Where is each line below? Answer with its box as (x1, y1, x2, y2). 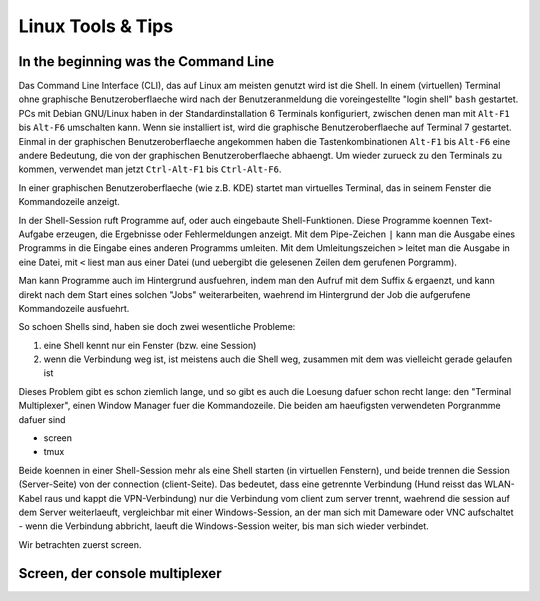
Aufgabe (18, 228, 54, 240)
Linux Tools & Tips (18, 15, 174, 37)
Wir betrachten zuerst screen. (18, 538, 142, 550)
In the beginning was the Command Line (18, 53, 275, 70)
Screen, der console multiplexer (18, 565, 222, 582)
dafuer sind (18, 413, 66, 425)
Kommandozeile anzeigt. (18, 196, 120, 208)
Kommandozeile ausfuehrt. (18, 302, 130, 314)
